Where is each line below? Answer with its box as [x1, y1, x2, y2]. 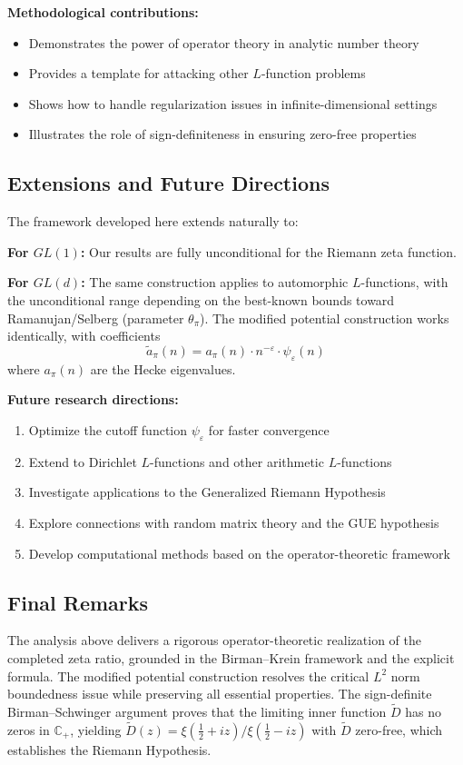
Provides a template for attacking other [28, 64, 249, 83]
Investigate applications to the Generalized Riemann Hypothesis [28, 482, 386, 502]
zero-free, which [355, 720, 443, 739]
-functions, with [360, 273, 448, 292]
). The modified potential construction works [200, 308, 449, 327]
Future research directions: [7, 390, 179, 409]
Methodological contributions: [7, 3, 199, 21]
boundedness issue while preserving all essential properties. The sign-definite [7, 684, 432, 703]
